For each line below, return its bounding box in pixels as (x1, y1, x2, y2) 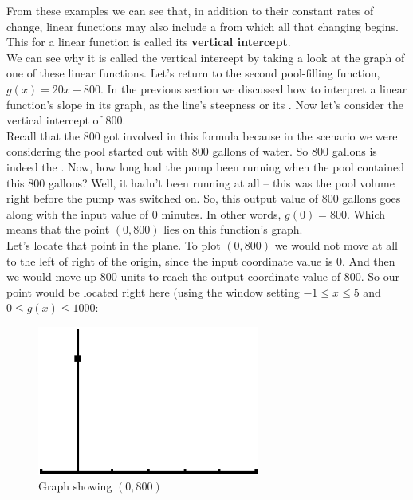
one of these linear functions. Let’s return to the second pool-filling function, (6, 65, 380, 81)
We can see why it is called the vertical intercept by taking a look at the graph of (6, 49, 405, 65)
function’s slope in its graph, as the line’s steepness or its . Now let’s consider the (6, 96, 403, 112)
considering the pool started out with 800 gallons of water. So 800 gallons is (6, 143, 377, 159)
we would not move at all (274, 236, 399, 253)
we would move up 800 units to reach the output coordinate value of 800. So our (6, 268, 399, 285)
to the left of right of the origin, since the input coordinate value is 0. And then (6, 252, 395, 269)
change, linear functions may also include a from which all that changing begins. (6, 18, 399, 34)
